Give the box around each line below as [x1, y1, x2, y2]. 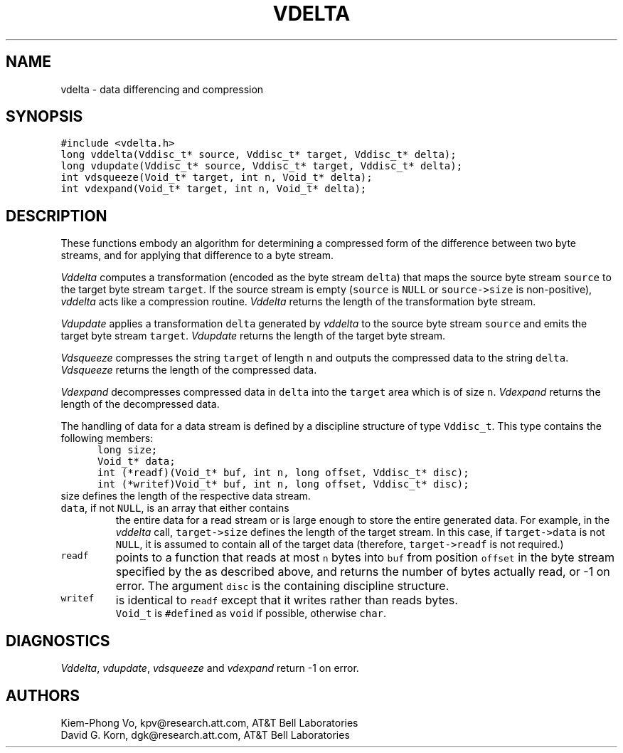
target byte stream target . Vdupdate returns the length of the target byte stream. [60, 330, 446, 342]
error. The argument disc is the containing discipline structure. [115, 579, 449, 594]
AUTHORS [6, 686, 80, 705]
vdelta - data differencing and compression [60, 83, 264, 95]
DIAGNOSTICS [6, 631, 110, 650]
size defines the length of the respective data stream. [60, 490, 311, 502]
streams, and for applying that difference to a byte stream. [60, 249, 334, 262]
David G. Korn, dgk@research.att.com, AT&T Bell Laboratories [60, 728, 350, 741]
